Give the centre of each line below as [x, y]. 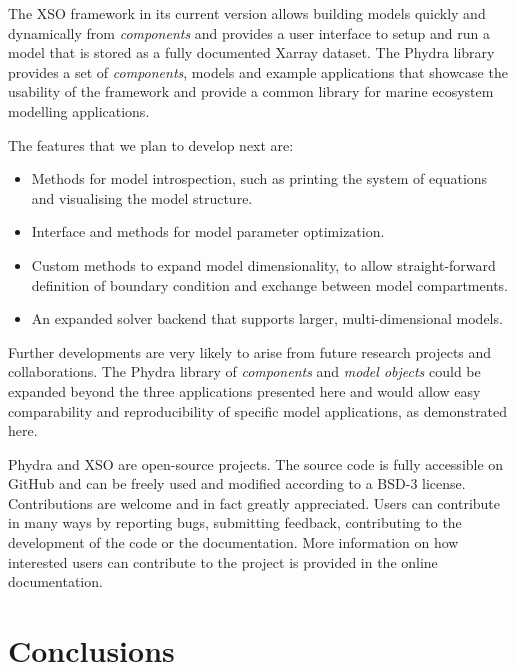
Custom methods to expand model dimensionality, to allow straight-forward [263, 264]
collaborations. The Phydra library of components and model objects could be [244, 371]
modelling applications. [79, 110]
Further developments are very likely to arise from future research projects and [250, 351]
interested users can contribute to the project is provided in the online [223, 561]
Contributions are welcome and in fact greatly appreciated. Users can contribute [254, 502]
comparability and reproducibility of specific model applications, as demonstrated [258, 410]
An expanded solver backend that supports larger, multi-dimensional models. [267, 318]
